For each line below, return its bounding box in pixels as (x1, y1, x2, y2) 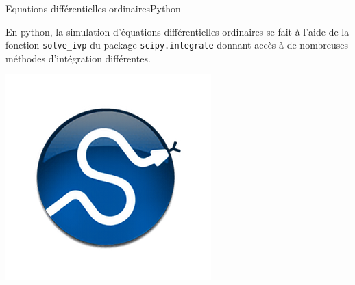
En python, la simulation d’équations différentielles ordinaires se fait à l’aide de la (5, 24, 350, 38)
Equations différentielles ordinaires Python (5, 1, 181, 15)
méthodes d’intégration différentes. (5, 51, 151, 65)
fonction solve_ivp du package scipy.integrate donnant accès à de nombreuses (5, 38, 348, 52)
